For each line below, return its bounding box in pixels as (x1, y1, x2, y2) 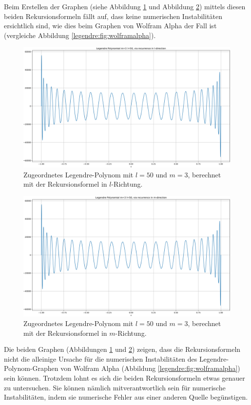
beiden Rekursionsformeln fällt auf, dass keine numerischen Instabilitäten (4, 11, 223, 21)
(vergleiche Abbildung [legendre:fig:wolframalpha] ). (4, 30, 156, 40)
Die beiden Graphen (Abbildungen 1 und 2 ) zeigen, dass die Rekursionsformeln (4, 344, 241, 354)
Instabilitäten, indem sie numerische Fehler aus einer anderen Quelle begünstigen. (4, 392, 248, 402)
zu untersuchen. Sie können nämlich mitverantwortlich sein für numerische (4, 382, 226, 392)
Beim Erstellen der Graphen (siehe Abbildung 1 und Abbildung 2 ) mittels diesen (4, 1, 246, 11)
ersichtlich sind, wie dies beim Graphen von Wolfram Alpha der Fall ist (4, 20, 217, 31)
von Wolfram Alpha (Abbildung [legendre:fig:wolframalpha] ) (60, 363, 240, 373)
